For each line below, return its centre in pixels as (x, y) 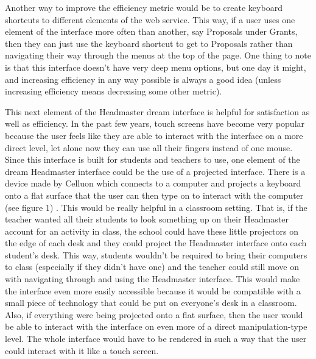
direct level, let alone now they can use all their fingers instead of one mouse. (149, 147)
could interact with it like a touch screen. (82, 350)
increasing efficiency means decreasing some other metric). (114, 91)
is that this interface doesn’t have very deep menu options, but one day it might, (156, 67)
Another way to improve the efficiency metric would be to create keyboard (144, 7)
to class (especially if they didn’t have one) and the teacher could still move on (152, 267)
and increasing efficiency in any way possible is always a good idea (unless (143, 79)
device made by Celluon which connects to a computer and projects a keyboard (153, 183)
